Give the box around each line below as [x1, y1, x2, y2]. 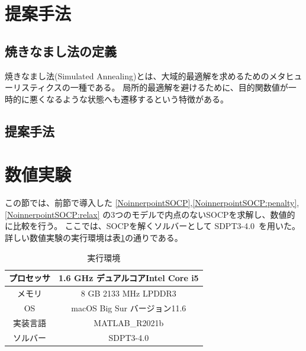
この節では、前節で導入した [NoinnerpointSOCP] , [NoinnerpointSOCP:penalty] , [5, 197, 299, 209]
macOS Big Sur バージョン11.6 [71, 301, 186, 314]
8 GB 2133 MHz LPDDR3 [80, 287, 176, 300]
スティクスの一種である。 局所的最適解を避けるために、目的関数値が [21, 81, 288, 94]
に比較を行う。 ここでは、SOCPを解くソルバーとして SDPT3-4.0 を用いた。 [5, 220, 301, 232]
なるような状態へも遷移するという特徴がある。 [46, 92, 228, 105]
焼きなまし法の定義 [5, 41, 117, 60]
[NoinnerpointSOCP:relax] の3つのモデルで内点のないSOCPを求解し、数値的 [5, 208, 295, 220]
